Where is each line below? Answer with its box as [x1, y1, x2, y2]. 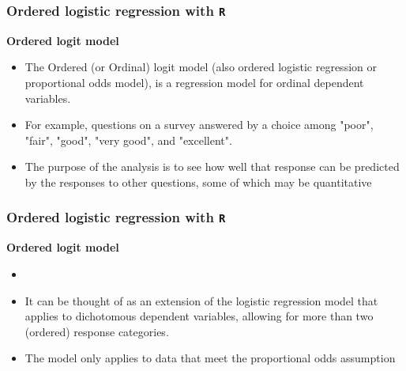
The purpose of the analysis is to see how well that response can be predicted [24, 158, 400, 175]
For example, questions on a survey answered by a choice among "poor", [24, 116, 374, 133]
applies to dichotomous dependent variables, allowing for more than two [24, 308, 374, 324]
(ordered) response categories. [24, 323, 169, 339]
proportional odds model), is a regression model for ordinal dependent [24, 74, 364, 90]
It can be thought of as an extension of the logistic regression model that [24, 292, 378, 309]
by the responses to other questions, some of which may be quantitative [24, 173, 372, 190]
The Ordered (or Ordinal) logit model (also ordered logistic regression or [24, 59, 377, 75]
